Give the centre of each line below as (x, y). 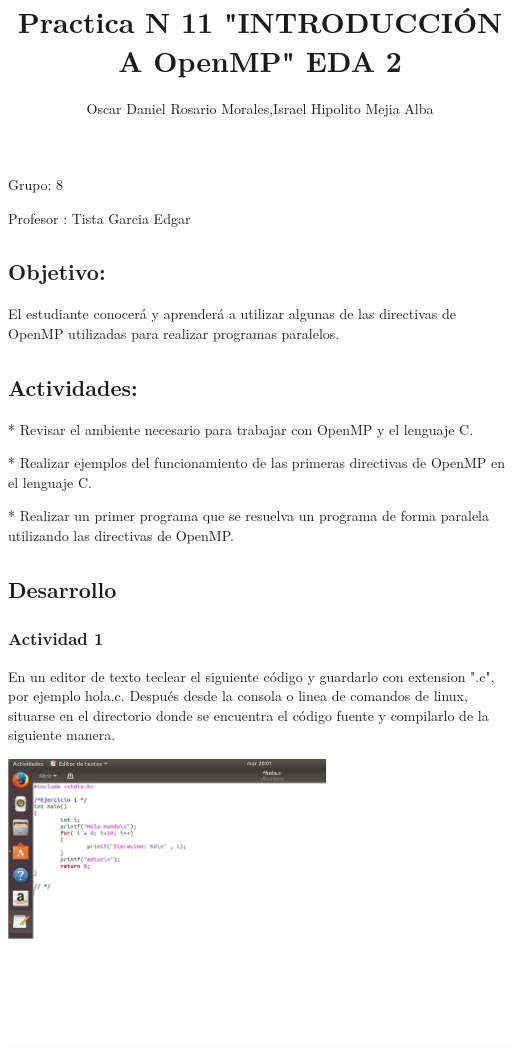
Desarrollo (62, 589)
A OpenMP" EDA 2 (260, 60)
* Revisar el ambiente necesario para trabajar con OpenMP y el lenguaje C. (241, 428)
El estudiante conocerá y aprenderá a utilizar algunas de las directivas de (232, 313)
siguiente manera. (62, 734)
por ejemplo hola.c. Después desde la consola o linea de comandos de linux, (238, 695)
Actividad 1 (56, 638)
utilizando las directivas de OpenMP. (121, 535)
